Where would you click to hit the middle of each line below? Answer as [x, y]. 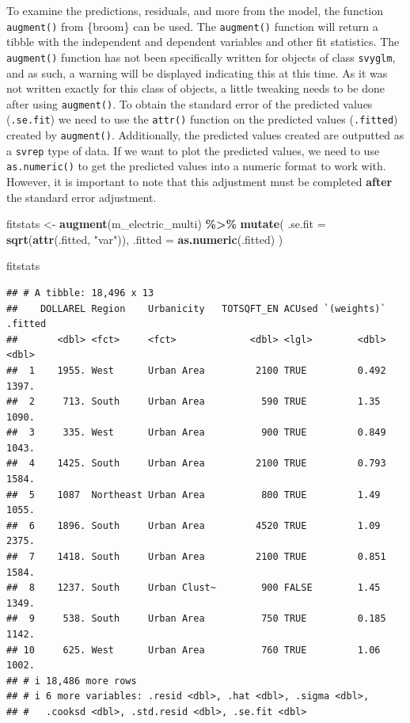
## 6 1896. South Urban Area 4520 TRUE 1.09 [194, 525]
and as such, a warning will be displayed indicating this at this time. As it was [197, 72]
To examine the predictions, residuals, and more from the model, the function [195, 10]
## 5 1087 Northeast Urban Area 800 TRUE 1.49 [194, 495]
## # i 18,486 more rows [72, 681]
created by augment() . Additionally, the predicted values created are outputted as [205, 135]
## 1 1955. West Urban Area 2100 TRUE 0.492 [196, 370]
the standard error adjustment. [82, 197]
